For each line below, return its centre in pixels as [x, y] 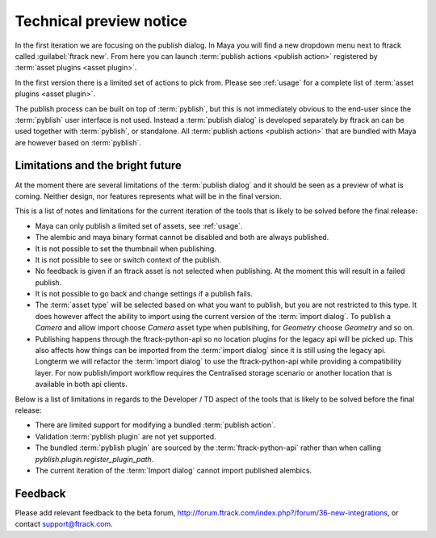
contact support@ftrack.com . [64, 524]
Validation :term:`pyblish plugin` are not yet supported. [126, 436]
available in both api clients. [82, 385]
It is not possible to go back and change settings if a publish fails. [144, 294]
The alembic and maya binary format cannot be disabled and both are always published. [182, 237]
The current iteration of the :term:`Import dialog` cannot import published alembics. [174, 470]
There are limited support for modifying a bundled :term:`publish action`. [155, 425]
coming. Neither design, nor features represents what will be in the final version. [148, 196]
